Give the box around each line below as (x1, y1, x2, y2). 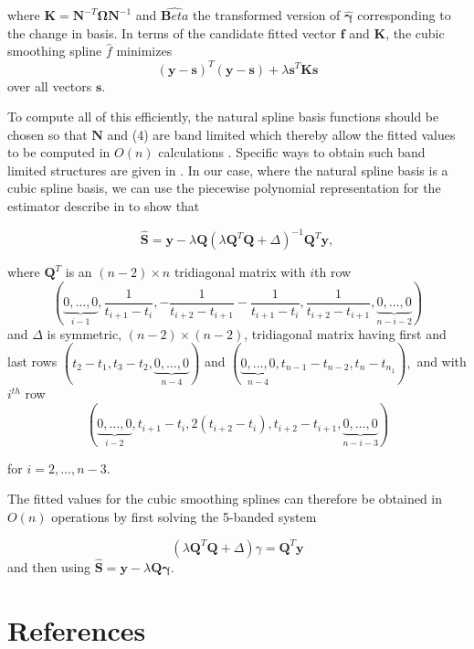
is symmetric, (47, 324, 122, 343)
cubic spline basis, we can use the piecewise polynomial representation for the (7, 178, 441, 197)
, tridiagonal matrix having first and (244, 324, 447, 343)
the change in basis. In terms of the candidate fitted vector (7, 23, 337, 42)
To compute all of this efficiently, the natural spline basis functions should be (7, 107, 439, 126)
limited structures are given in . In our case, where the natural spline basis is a (7, 160, 448, 179)
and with (416, 352, 467, 371)
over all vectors (7, 76, 92, 95)
